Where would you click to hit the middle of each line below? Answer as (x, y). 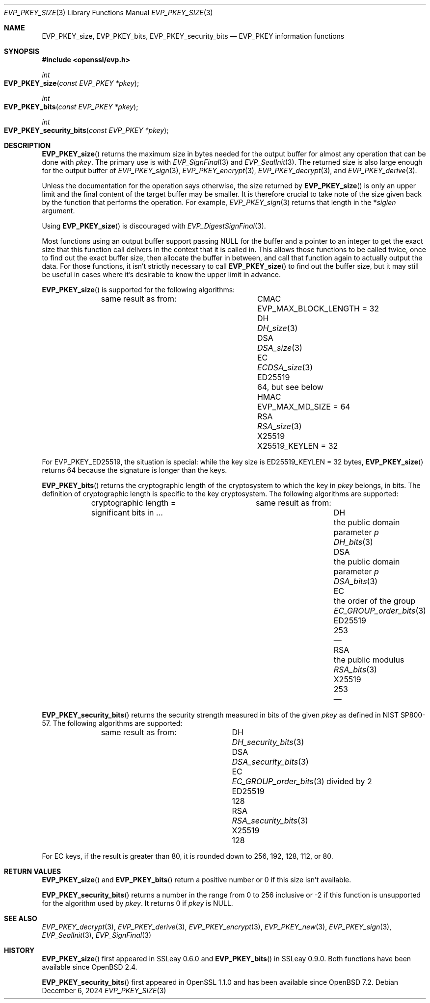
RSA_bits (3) (355, 669)
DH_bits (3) (353, 542)
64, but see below (290, 387)
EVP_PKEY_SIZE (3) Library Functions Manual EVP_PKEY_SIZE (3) (108, 13)
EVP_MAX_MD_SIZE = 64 (304, 407)
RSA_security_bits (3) (270, 821)
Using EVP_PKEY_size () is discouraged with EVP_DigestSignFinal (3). (154, 226)
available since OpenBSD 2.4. (90, 967)
